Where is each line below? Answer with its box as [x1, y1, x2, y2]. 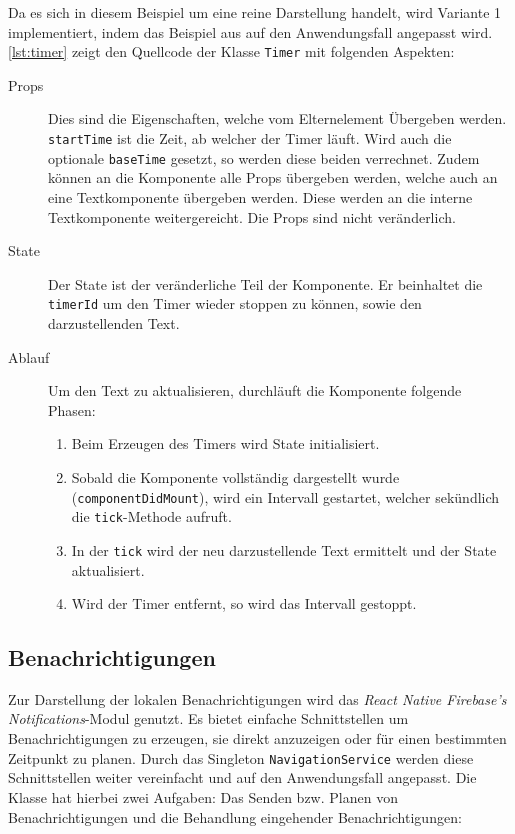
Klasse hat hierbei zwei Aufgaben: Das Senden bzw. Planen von [8, 786, 398, 807]
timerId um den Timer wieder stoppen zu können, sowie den [48, 293, 422, 314]
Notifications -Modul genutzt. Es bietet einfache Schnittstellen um [8, 708, 409, 729]
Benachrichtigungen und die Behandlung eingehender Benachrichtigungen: [8, 806, 462, 827]
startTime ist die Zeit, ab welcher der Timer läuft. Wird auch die [48, 128, 452, 149]
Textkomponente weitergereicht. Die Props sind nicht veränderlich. [48, 206, 456, 227]
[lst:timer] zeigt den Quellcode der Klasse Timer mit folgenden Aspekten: [8, 41, 455, 62]
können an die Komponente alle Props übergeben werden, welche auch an [48, 167, 498, 188]
